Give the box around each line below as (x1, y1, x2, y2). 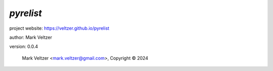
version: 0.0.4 (9, 43, 38, 50)
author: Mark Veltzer (9, 34, 53, 40)
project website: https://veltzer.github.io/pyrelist (9, 25, 110, 31)
